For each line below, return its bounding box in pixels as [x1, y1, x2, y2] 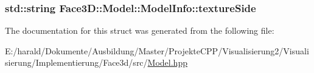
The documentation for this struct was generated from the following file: [5, 24, 274, 37]
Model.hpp [147, 56, 187, 69]
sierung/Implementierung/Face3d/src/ [5, 56, 148, 69]
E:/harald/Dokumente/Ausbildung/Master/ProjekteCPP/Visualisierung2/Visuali [5, 44, 309, 57]
